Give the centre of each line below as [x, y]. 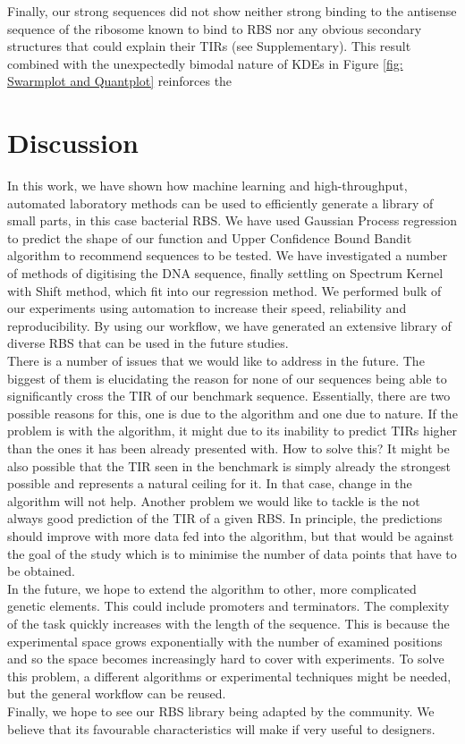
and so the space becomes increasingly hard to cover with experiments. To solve [226, 659]
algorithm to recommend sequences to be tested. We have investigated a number [228, 255]
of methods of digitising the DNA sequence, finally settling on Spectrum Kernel [225, 273]
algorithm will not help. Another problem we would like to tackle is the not [214, 500]
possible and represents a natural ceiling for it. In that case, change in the [210, 483]
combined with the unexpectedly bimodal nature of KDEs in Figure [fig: [205, 63]
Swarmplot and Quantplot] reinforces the [120, 81]
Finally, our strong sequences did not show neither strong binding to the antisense [232, 11]
